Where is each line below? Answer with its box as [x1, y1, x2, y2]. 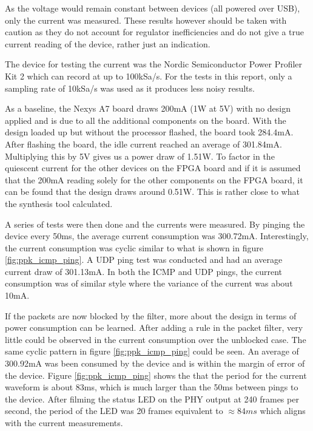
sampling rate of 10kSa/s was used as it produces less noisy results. [5, 81, 255, 94]
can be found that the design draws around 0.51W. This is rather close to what [5, 185, 300, 198]
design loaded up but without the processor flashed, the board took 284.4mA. [5, 126, 294, 138]
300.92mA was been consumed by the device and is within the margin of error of [5, 357, 305, 370]
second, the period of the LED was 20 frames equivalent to [5, 404, 223, 417]
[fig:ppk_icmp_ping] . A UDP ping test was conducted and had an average [5, 253, 283, 266]
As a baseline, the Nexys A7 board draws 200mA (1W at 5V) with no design [5, 102, 291, 115]
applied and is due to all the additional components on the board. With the [5, 114, 286, 126]
